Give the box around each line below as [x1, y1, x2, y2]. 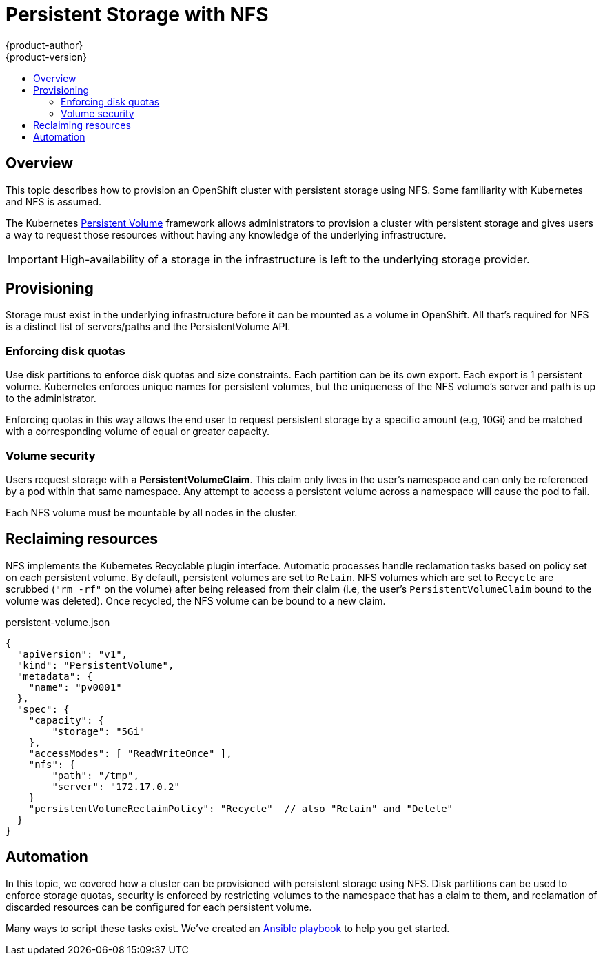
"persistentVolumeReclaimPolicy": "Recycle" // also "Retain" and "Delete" [28, 802, 453, 814]
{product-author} [6, 39, 83, 51]
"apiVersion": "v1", [17, 648, 128, 660]
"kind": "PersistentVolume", [17, 659, 174, 671]
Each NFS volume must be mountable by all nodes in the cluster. [6, 506, 298, 518]
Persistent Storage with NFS [6, 3, 269, 26]
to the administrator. [6, 392, 96, 405]
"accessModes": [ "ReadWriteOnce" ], [28, 747, 232, 759]
